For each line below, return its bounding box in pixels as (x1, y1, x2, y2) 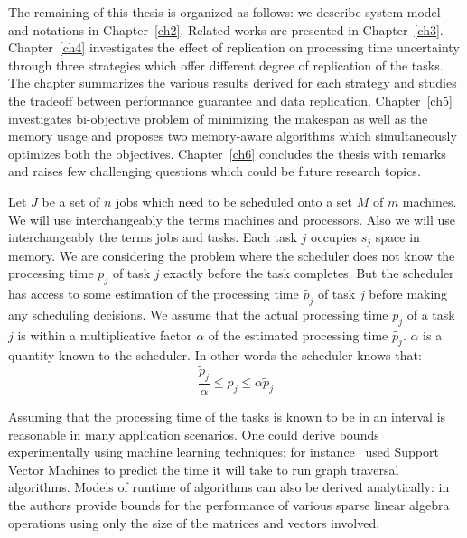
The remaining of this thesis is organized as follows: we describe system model (8, 3, 441, 21)
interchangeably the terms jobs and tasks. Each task (8, 227, 297, 246)
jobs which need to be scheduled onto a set (116, 191, 353, 210)
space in (375, 227, 420, 246)
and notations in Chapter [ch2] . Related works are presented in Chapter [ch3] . (8, 20, 444, 39)
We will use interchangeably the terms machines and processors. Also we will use (8, 209, 455, 228)
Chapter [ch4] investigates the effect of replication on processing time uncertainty (8, 38, 460, 57)
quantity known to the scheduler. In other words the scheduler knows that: (8, 346, 422, 365)
